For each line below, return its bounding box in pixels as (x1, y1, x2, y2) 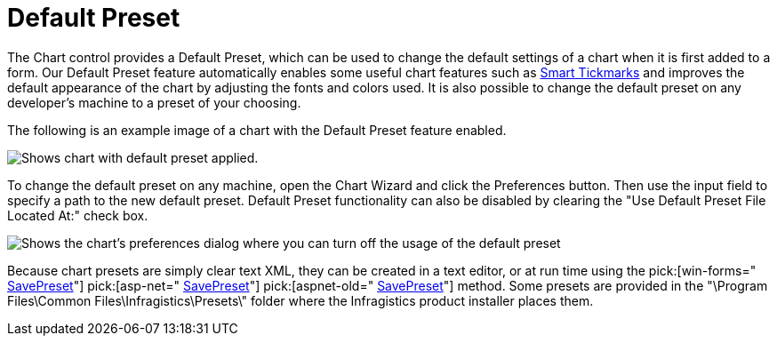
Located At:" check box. (7, 207, 148, 223)
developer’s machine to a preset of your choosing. (7, 94, 301, 110)
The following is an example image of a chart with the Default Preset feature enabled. (7, 122, 507, 138)
